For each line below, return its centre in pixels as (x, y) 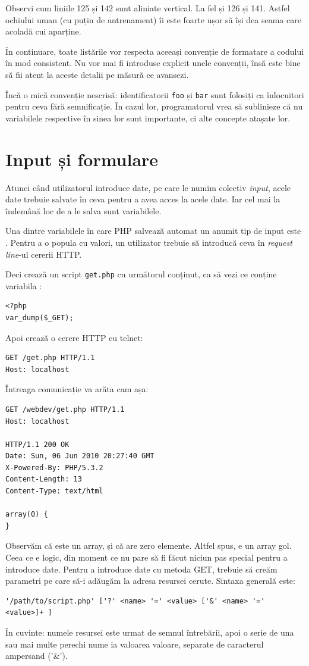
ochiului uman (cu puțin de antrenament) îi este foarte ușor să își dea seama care (153, 19)
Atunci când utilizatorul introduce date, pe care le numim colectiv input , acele (148, 187)
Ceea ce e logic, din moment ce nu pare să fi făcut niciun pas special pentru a (146, 557)
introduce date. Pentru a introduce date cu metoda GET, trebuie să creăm (141, 569)
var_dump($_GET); (40, 318)
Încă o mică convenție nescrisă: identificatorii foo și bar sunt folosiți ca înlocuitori (155, 94)
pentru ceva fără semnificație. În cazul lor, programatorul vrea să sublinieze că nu (154, 106)
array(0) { (27, 515)
